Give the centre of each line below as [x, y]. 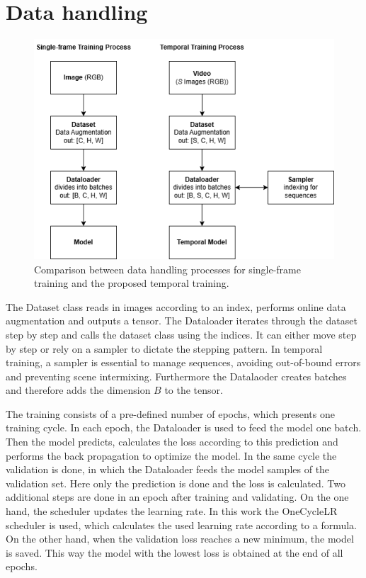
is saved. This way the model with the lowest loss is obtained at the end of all [175, 552]
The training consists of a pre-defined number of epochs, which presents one [170, 413]
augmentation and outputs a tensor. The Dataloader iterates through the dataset [182, 321]
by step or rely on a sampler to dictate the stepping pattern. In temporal [164, 348]
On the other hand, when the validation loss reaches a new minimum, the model [180, 539]
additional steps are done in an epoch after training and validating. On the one [177, 497]
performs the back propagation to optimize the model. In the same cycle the [171, 455]
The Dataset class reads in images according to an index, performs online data [176, 306]
